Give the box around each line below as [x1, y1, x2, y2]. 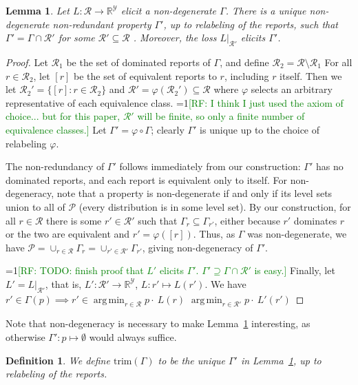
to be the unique [158, 353, 225, 367]
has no [315, 159, 344, 174]
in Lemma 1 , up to [240, 353, 322, 367]
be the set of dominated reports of [66, 54, 211, 69]
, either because [214, 213, 280, 227]
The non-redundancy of [6, 159, 105, 174]
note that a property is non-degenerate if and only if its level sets [56, 186, 333, 200]
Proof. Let [6, 54, 48, 69]
